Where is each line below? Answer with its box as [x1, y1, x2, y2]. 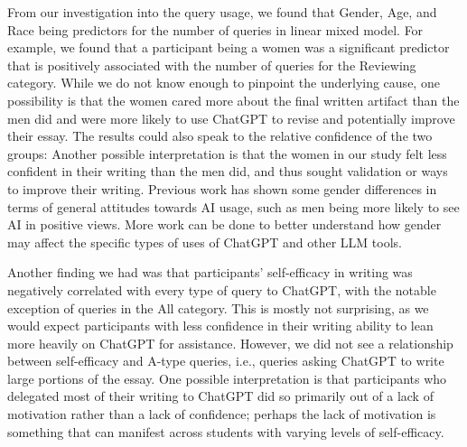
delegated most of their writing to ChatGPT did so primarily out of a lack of [7, 386, 434, 405]
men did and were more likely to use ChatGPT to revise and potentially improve [7, 108, 455, 127]
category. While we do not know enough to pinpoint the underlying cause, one [7, 73, 440, 92]
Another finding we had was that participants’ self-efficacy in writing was [7, 263, 413, 282]
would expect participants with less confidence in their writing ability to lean [7, 316, 434, 335]
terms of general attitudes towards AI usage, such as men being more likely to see [7, 197, 460, 216]
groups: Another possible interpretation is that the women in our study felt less [7, 144, 447, 163]
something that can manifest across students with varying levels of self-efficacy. [7, 422, 444, 441]
